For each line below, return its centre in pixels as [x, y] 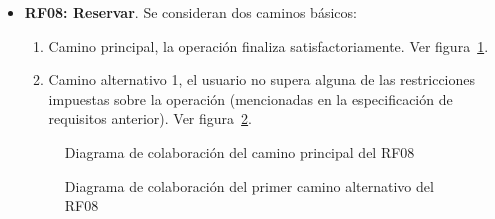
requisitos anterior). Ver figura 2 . [150, 118]
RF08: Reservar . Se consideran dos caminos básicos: [190, 12]
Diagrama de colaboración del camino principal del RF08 [239, 151]
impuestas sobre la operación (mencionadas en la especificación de [250, 98]
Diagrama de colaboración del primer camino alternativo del [249, 185]
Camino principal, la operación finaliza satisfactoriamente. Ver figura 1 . [268, 45]
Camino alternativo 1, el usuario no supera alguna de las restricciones [262, 79]
